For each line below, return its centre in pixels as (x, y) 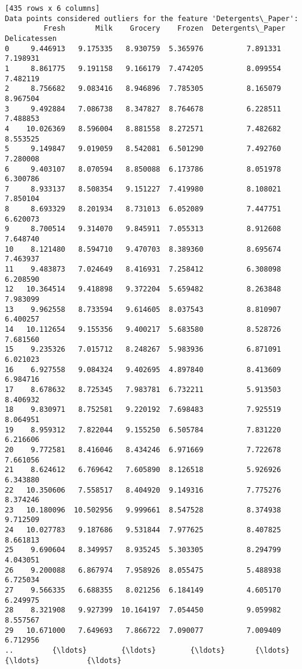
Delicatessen (31, 38)
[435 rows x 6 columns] (52, 8)
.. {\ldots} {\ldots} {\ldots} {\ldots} (147, 650)
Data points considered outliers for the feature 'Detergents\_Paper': (152, 18)
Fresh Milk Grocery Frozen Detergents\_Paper (165, 29)
